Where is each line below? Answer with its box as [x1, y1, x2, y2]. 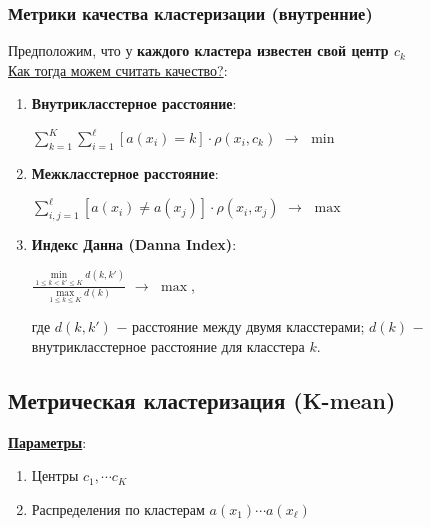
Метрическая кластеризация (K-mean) [8, 384, 396, 415]
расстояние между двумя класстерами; [132, 316, 365, 337]
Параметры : [8, 431, 87, 452]
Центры [31, 465, 79, 486]
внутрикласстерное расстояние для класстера [31, 336, 305, 356]
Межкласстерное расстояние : [31, 162, 219, 183]
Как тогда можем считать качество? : [8, 59, 228, 80]
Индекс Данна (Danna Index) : [31, 234, 237, 255]
